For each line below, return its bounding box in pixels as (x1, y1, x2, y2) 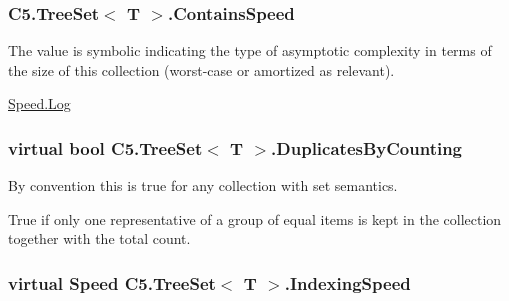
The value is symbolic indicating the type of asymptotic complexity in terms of (8, 40, 492, 61)
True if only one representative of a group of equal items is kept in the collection (8, 208, 502, 229)
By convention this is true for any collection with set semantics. (8, 175, 398, 196)
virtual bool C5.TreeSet (8, 135, 203, 160)
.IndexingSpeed (284, 270, 411, 295)
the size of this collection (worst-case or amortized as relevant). (8, 59, 395, 80)
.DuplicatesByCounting (271, 135, 463, 160)
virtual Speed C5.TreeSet (8, 270, 216, 295)
